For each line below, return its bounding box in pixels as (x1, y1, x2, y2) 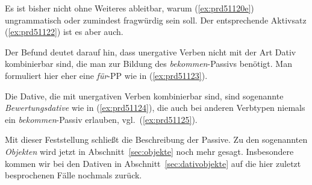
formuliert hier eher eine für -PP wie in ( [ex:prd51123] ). (5, 69, 208, 81)
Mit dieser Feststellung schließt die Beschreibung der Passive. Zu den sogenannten (5, 133, 308, 146)
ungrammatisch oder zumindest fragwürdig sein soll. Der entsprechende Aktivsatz (5, 13, 307, 26)
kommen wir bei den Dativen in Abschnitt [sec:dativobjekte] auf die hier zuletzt (5, 157, 301, 169)
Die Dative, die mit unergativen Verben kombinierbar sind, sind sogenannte (5, 89, 284, 102)
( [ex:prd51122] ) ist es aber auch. (5, 25, 123, 38)
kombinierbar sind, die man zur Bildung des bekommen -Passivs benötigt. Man (5, 57, 292, 70)
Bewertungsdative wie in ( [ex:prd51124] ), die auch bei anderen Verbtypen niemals (5, 101, 305, 114)
